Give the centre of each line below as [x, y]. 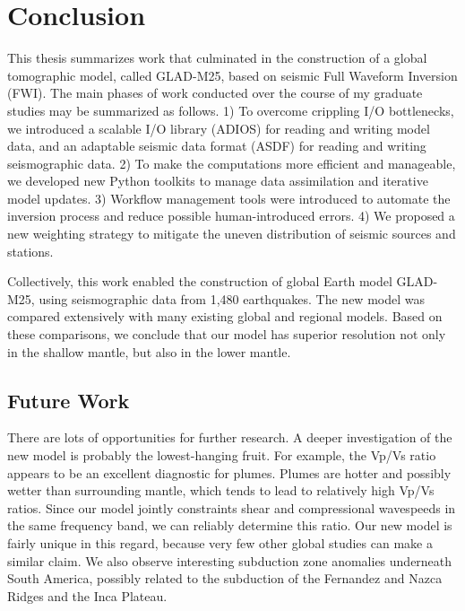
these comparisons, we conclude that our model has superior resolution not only [227, 334]
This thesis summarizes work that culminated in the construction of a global [217, 58]
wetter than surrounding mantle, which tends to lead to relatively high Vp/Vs [221, 490]
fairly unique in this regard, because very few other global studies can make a [220, 542]
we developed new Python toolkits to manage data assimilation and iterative [218, 181]
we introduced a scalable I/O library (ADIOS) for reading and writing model [219, 128]
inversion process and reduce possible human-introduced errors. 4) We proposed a [231, 216]
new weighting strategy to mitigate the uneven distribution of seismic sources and [232, 234]
